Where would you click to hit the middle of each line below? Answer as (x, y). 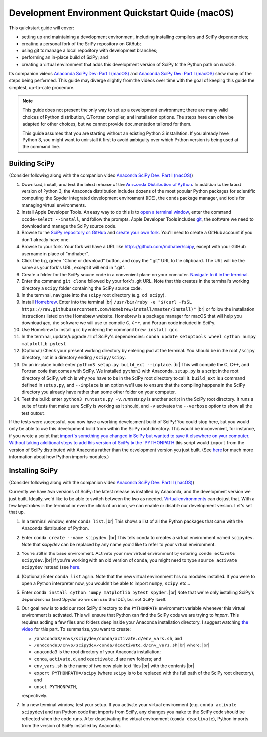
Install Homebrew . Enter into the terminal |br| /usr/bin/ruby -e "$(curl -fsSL (107, 302)
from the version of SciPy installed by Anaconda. (71, 726)
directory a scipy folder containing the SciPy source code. (82, 288)
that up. (17, 512)
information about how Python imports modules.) (59, 456)
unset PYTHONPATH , (55, 687)
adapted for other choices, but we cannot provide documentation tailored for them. (107, 124)
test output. (33, 413)
